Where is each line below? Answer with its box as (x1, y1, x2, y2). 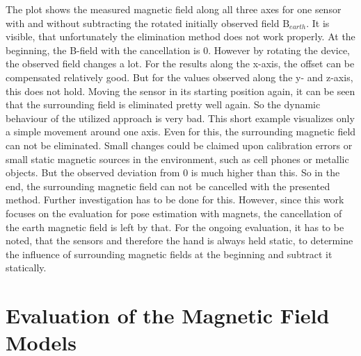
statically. (6, 260, 47, 275)
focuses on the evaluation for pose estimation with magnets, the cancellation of (6, 205, 342, 220)
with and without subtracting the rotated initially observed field (6, 15, 280, 30)
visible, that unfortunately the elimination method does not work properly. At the (6, 29, 355, 44)
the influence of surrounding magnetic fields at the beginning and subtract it (6, 246, 332, 261)
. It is (306, 15, 330, 30)
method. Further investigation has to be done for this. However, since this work (6, 192, 344, 207)
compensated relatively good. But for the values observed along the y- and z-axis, (6, 69, 353, 84)
